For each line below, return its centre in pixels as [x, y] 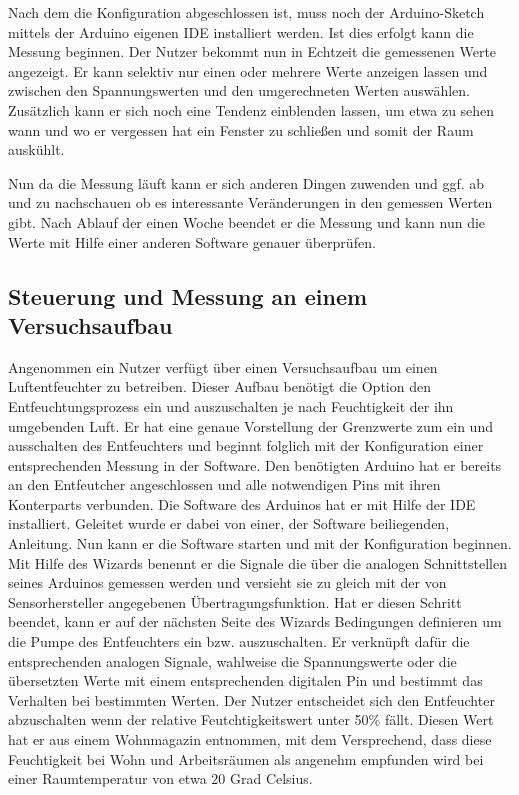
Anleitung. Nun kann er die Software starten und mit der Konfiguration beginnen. [260, 543]
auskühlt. [36, 149]
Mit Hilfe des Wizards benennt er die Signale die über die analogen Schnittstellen [257, 562]
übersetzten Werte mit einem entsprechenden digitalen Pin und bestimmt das [245, 680]
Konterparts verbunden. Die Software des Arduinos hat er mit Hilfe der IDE [242, 503]
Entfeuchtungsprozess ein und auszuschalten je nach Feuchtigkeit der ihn [231, 405]
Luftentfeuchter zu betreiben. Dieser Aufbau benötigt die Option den [219, 386]
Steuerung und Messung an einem [188, 295]
